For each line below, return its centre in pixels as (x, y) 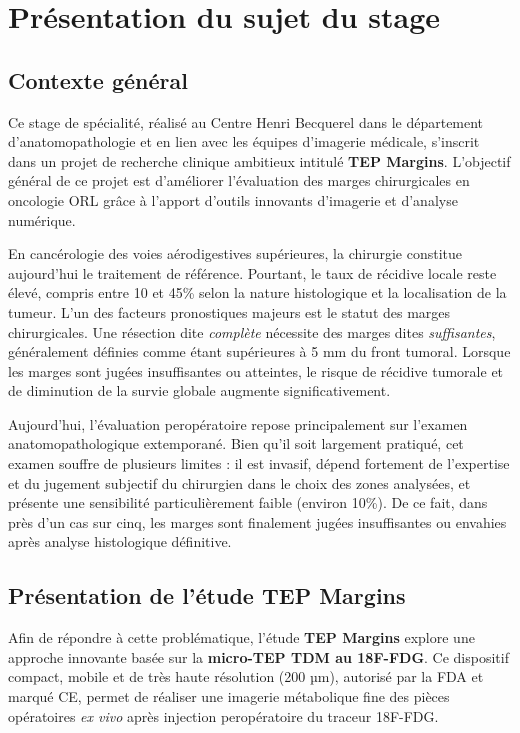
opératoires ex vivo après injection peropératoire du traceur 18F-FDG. (223, 715)
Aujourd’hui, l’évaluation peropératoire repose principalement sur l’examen (238, 423)
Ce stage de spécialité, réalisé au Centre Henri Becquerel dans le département (246, 121)
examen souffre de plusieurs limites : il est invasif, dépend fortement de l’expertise (259, 463)
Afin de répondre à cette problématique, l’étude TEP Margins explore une (241, 637)
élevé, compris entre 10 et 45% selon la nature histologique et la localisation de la (257, 292)
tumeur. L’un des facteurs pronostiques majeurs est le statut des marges (229, 311)
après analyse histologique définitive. (120, 541)
